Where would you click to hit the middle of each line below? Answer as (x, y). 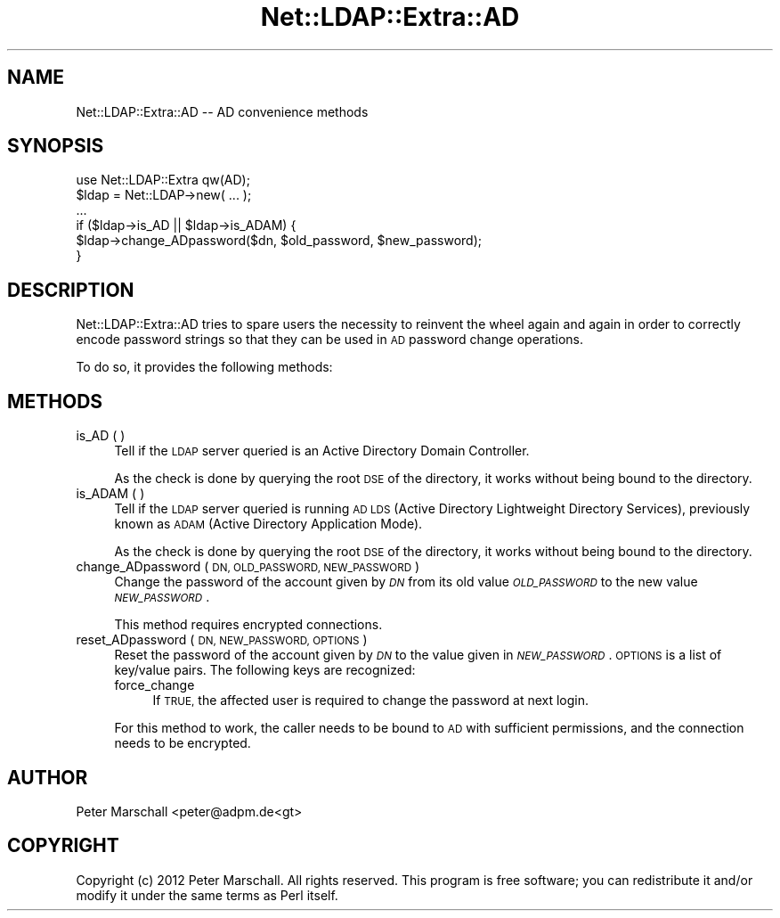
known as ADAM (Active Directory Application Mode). (268, 524)
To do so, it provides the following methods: (204, 367)
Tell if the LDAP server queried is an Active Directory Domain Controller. (322, 451)
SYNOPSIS (56, 146)
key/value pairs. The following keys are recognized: (265, 670)
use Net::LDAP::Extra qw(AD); (163, 180)
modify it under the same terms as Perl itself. (207, 895)
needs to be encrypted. (183, 743)
